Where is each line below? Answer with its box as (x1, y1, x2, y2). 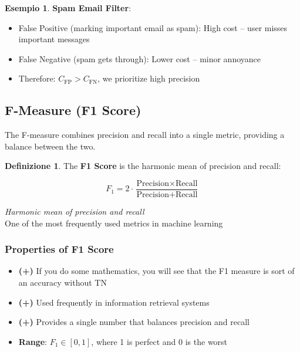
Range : (18, 335, 47, 347)
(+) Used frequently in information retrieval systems (18, 296, 210, 308)
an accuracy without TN (18, 276, 107, 289)
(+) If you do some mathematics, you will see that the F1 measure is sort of (18, 265, 295, 277)
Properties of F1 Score (5, 242, 114, 256)
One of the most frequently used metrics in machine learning (5, 216, 223, 229)
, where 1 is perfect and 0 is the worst (91, 335, 228, 347)
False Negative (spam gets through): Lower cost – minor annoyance (18, 52, 261, 65)
